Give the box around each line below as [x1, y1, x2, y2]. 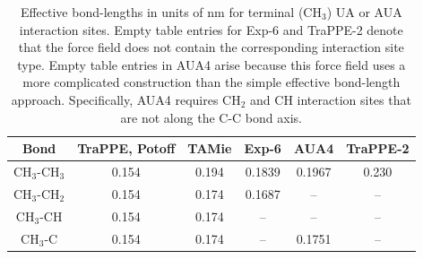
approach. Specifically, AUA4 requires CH [11, 90, 241, 108]
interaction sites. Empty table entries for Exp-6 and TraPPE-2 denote [19, 20, 403, 39]
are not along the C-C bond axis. [120, 108, 302, 126]
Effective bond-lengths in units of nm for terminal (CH [20, 3, 322, 21]
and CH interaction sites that [250, 90, 411, 108]
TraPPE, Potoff [77, 139, 176, 158]
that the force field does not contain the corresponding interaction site [18, 38, 404, 56]
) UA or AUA [326, 3, 402, 21]
